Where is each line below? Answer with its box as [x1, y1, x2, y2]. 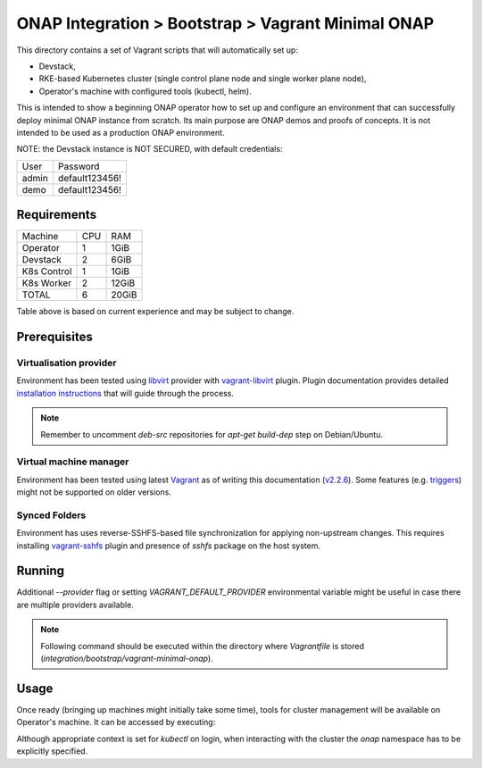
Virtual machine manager [16, 455, 129, 468]
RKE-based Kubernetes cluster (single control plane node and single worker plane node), [38, 73, 367, 84]
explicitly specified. [16, 746, 88, 756]
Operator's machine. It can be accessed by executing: [16, 717, 216, 728]
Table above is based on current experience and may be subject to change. [16, 306, 295, 317]
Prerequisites [16, 330, 93, 344]
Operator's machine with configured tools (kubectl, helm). [38, 86, 252, 96]
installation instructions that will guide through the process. [16, 388, 234, 398]
